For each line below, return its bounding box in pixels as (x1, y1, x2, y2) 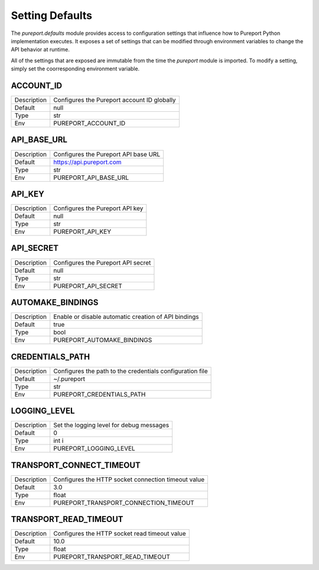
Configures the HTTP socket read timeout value (53, 530, 186, 538)
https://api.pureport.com (53, 157, 122, 166)
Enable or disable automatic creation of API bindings (53, 313, 199, 321)
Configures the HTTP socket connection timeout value (53, 475, 205, 484)
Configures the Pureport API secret (53, 258, 151, 266)
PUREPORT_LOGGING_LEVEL (53, 445, 135, 453)
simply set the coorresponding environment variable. (11, 65, 140, 72)
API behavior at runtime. (11, 46, 70, 53)
